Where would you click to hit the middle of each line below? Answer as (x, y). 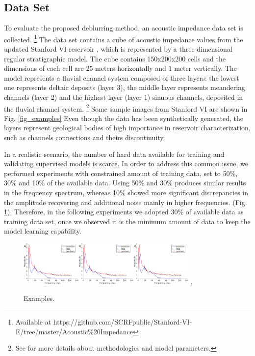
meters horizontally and (131, 68)
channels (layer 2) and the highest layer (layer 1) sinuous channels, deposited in (124, 97)
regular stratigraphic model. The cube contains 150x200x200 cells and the (115, 58)
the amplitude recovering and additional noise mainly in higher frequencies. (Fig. (126, 202)
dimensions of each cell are (44, 68)
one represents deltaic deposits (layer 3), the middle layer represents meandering (125, 87)
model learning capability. (43, 231)
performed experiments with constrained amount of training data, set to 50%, (121, 173)
